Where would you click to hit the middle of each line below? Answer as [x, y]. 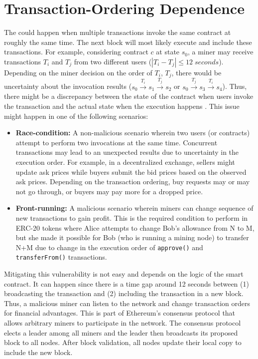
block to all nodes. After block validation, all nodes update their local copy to [123, 342]
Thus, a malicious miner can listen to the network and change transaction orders [127, 303]
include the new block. [38, 352]
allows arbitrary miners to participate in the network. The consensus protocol [123, 322]
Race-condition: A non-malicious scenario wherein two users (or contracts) [133, 133]
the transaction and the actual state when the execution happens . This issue [122, 106]
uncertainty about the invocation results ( [68, 86]
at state [168, 52]
